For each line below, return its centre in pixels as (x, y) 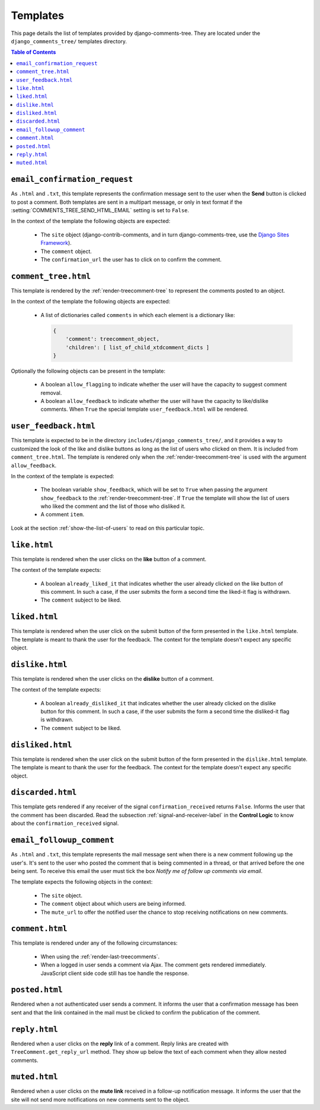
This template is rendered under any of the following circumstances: (94, 943)
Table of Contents (33, 52)
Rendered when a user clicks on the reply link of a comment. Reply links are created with (120, 1044)
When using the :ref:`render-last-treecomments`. (100, 957)
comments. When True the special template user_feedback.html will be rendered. (145, 410)
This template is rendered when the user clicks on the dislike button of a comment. (113, 679)
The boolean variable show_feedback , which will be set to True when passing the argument (154, 490)
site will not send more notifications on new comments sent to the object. (100, 1099)
